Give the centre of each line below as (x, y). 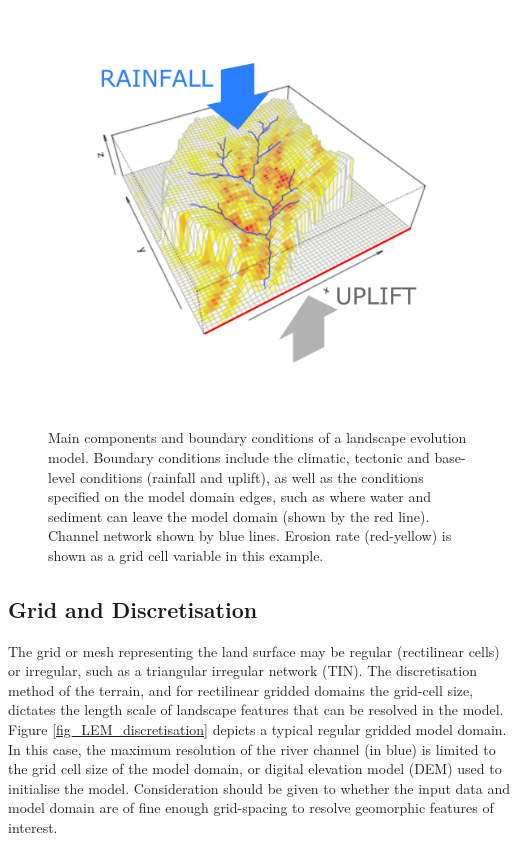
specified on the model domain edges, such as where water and (240, 496)
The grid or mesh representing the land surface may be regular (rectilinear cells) (254, 650)
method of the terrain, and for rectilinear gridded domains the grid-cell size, (241, 689)
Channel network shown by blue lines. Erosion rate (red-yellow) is (250, 535)
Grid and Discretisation (133, 608)
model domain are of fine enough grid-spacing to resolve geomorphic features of (251, 807)
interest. (33, 827)
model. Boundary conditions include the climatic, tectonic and (239, 456)
